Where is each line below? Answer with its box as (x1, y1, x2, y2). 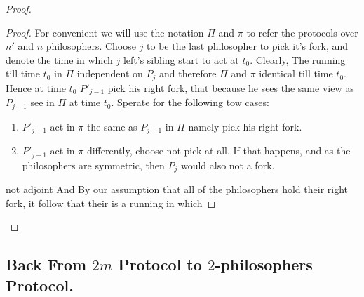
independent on (76, 66, 143, 81)
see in (30, 95, 55, 110)
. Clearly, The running (250, 52, 346, 67)
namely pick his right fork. (188, 119, 302, 133)
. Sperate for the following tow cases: (111, 95, 269, 110)
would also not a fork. (180, 157, 275, 172)
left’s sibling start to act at (123, 52, 239, 67)
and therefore (159, 66, 217, 81)
